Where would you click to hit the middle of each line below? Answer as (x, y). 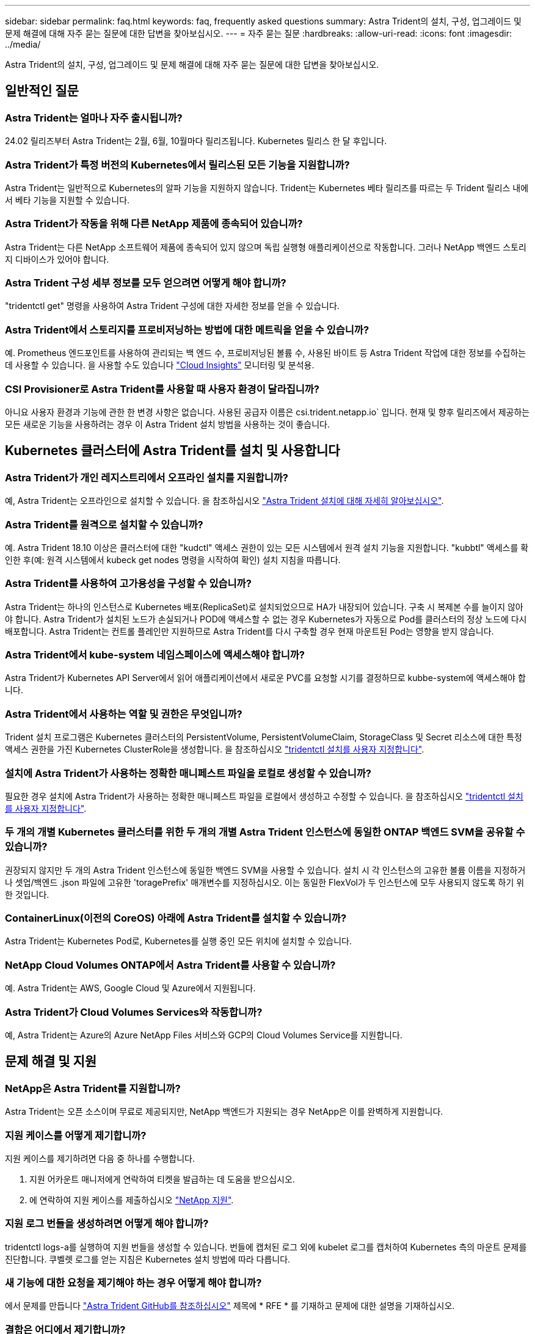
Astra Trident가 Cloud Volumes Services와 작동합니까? (134, 1012)
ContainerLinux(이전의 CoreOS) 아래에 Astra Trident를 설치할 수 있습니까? (176, 918)
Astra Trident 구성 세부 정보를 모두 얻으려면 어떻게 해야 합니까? (146, 283)
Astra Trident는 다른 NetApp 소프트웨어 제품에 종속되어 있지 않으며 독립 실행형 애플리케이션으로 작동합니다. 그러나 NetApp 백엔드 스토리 (266, 247)
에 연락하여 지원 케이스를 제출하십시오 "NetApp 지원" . (132, 1200)
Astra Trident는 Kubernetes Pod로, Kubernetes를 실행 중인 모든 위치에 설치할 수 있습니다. (178, 941)
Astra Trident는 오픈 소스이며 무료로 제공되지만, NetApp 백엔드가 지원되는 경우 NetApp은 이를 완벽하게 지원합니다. (224, 1112)
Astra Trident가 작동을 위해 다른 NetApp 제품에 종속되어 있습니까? (154, 224)
